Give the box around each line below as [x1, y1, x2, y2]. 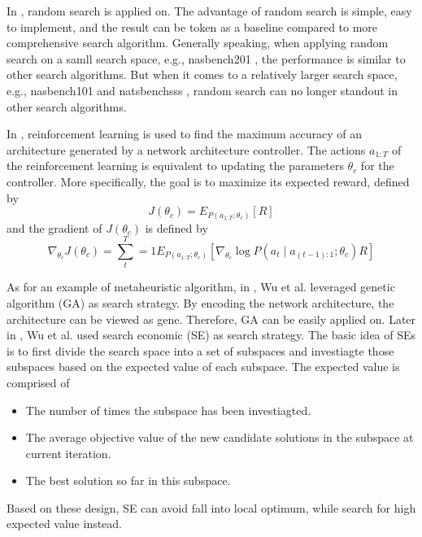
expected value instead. [7, 515, 123, 532]
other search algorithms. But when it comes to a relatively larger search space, [7, 66, 398, 83]
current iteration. [25, 444, 111, 461]
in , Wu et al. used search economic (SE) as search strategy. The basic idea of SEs [7, 326, 416, 343]
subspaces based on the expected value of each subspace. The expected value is [7, 358, 400, 375]
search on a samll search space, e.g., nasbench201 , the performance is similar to [7, 50, 406, 67]
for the [360, 157, 394, 174]
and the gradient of [7, 219, 102, 236]
